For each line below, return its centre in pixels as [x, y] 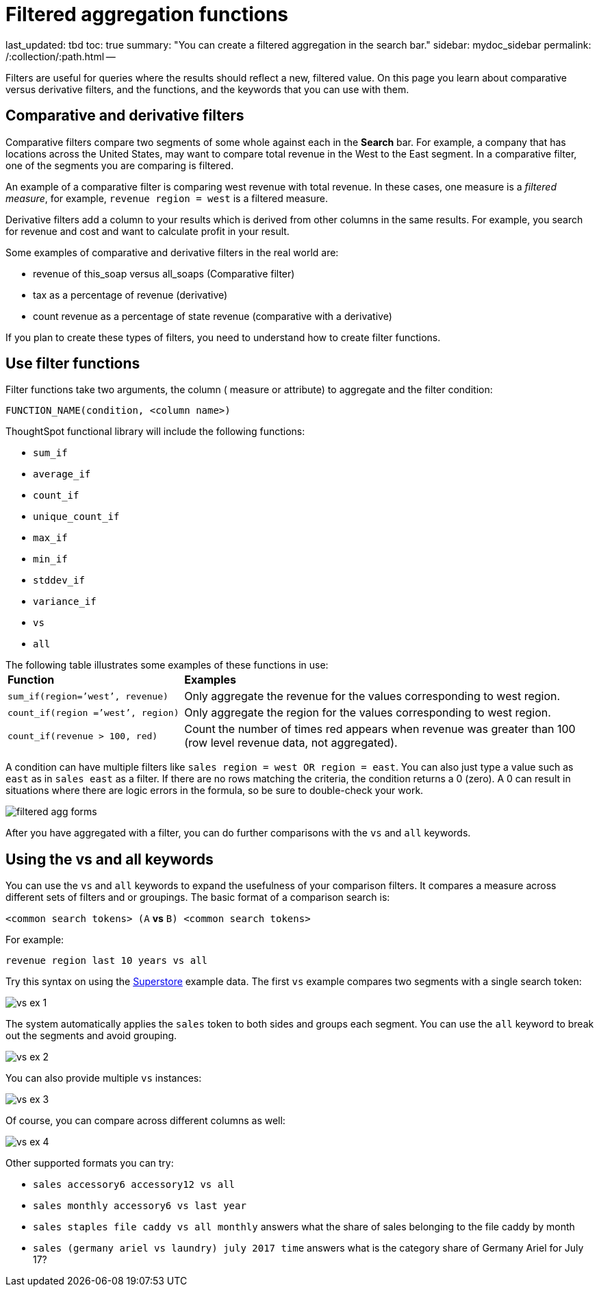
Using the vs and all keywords [110, 859]
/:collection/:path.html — [61, 56]
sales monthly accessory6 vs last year [140, 1206]
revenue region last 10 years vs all [107, 961]
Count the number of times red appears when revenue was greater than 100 [380, 729]
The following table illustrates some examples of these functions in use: [167, 665]
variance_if [65, 602]
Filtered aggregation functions [147, 14]
